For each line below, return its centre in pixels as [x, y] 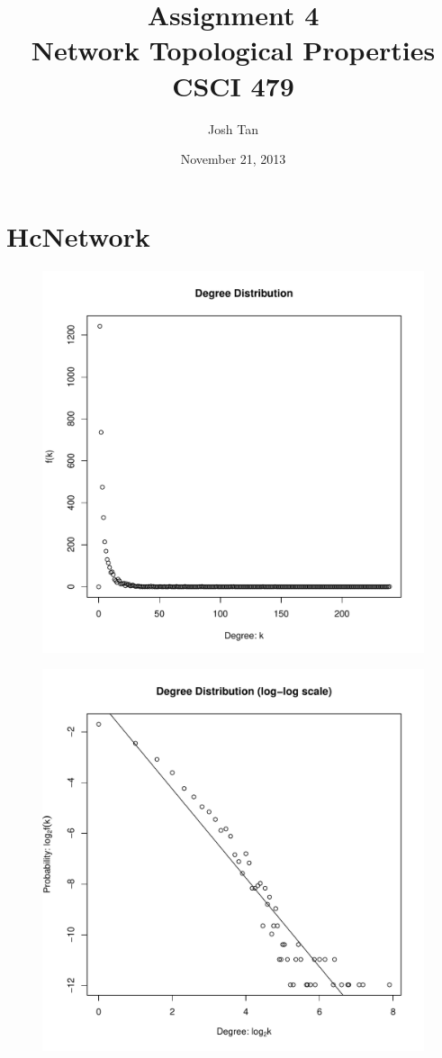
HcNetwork [78, 235]
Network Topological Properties [233, 50]
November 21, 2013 [233, 159]
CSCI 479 [233, 85]
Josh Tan [233, 128]
